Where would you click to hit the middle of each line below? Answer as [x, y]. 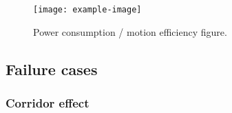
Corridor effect [48, 102]
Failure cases [52, 69]
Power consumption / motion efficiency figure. [130, 31]
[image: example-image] [87, 10]
